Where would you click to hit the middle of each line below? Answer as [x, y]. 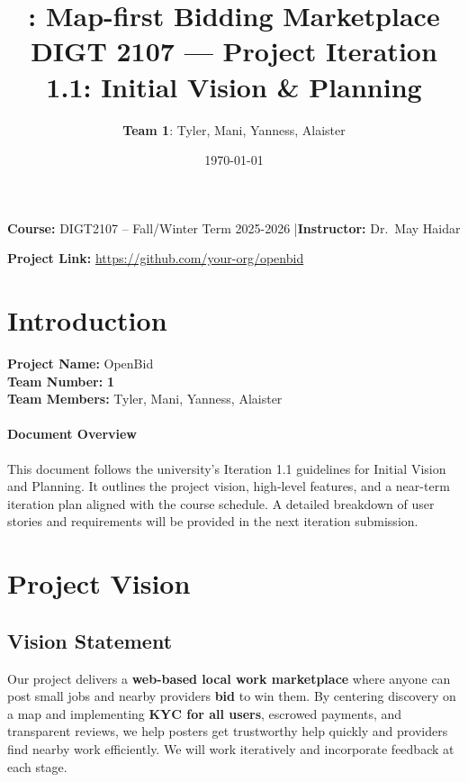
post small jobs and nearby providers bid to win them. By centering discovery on [232, 696]
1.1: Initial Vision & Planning [234, 86]
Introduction [87, 320]
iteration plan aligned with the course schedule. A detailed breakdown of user [221, 503]
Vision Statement [90, 640]
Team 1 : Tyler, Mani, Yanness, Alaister [234, 129]
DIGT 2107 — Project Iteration [234, 51]
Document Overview [72, 434]
